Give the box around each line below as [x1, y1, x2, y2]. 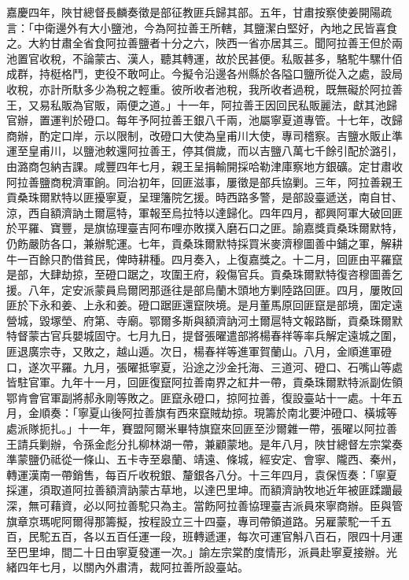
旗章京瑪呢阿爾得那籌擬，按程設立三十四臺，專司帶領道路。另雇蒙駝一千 [6, 512, 381, 529]
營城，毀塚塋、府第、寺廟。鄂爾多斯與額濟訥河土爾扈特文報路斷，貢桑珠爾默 [6, 312, 403, 328]
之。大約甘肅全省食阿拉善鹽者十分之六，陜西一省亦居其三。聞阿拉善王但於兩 [6, 35, 403, 51]
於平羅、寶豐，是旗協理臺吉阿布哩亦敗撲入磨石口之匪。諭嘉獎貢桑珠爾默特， [6, 220, 403, 236]
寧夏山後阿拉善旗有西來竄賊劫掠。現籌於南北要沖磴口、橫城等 [77, 405, 397, 421]
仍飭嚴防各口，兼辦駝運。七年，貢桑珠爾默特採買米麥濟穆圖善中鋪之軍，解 [6, 235, 392, 251]
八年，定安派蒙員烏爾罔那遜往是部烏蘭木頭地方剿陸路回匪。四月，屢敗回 [28, 281, 403, 297]
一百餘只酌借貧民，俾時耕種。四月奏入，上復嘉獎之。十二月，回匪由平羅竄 [17, 250, 403, 267]
